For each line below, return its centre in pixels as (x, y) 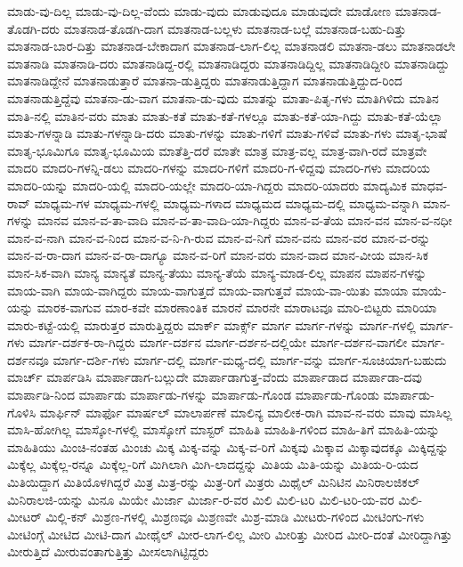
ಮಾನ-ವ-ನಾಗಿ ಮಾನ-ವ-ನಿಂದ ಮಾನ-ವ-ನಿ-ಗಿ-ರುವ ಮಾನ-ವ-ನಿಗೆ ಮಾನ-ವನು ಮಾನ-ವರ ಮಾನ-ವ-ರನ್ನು (219, 237)
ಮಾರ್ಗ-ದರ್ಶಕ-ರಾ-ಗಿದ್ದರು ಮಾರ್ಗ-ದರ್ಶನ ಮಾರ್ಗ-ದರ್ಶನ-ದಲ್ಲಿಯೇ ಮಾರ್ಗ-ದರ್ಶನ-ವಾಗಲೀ (218, 342)
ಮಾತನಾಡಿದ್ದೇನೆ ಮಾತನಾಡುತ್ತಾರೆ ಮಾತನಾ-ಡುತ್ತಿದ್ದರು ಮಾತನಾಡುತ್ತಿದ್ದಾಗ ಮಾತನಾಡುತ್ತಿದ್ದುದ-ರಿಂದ (205, 81)
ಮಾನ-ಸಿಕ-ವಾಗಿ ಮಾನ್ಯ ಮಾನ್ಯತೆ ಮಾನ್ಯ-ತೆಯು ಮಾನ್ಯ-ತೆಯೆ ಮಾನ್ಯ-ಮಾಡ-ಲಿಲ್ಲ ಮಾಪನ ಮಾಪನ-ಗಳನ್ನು (217, 272)
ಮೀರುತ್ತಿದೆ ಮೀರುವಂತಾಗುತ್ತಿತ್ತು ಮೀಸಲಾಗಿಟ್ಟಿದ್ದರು (108, 551)
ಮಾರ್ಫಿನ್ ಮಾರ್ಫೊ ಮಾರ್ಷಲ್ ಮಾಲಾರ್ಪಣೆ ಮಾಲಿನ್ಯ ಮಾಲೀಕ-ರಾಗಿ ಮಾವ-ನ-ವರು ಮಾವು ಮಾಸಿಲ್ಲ (246, 412)
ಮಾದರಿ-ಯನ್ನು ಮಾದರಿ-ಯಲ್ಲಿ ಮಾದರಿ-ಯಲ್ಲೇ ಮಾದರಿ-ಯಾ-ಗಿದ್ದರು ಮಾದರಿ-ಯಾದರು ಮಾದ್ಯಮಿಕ (207, 185)
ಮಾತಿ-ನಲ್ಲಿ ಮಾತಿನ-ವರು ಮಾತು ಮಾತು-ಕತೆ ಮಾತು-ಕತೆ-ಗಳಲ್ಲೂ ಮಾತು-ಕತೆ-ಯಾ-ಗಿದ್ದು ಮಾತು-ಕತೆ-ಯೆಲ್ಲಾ (225, 115)
